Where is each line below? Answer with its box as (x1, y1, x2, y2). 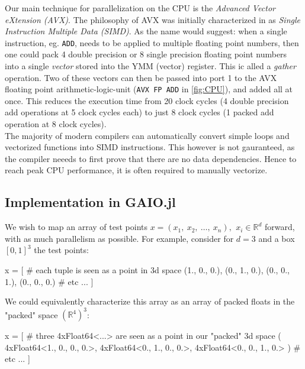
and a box (258, 232, 295, 244)
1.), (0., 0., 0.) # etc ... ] (5, 275, 94, 287)
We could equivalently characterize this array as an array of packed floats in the (5, 295, 295, 307)
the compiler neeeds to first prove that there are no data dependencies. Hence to (5, 152, 297, 164)
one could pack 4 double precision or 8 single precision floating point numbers (5, 48, 287, 60)
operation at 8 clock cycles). (5, 118, 107, 130)
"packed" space (5, 308, 58, 321)
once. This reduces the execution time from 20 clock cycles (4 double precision (5, 94, 289, 106)
